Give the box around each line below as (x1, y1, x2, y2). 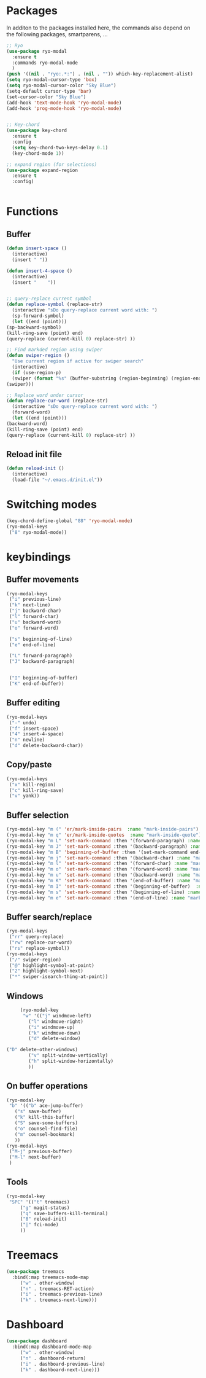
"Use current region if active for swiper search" (12, 358, 144, 364)
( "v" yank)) (9, 793, 40, 799)
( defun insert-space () (6, 245, 67, 252)
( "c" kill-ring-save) (9, 787, 64, 793)
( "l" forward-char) (9, 614, 59, 620)
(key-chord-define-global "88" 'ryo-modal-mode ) (6, 517, 133, 524)
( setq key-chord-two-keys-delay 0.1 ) (12, 144, 109, 151)
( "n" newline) (9, 737, 45, 743)
